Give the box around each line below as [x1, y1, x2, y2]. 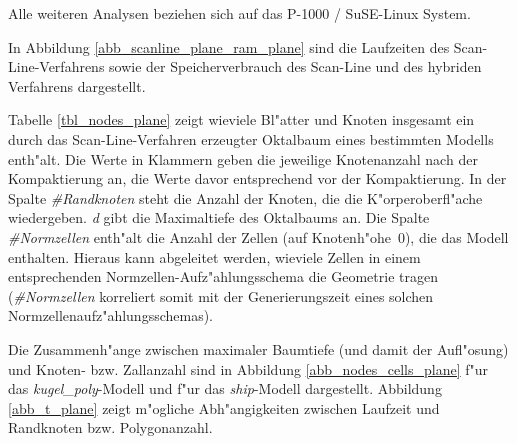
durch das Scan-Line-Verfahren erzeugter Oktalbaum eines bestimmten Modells [8, 128, 494, 149]
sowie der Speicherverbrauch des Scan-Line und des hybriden [109, 56, 482, 77]
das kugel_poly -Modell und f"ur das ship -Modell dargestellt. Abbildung [8, 378, 442, 399]
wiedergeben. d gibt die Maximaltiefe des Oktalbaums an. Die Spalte [8, 207, 430, 228]
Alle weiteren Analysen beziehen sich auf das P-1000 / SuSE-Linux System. [8, 3, 471, 23]
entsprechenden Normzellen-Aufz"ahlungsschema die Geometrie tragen [8, 266, 438, 287]
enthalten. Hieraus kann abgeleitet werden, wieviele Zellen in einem [8, 246, 421, 267]
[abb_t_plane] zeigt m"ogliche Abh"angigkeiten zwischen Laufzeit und [8, 397, 440, 418]
